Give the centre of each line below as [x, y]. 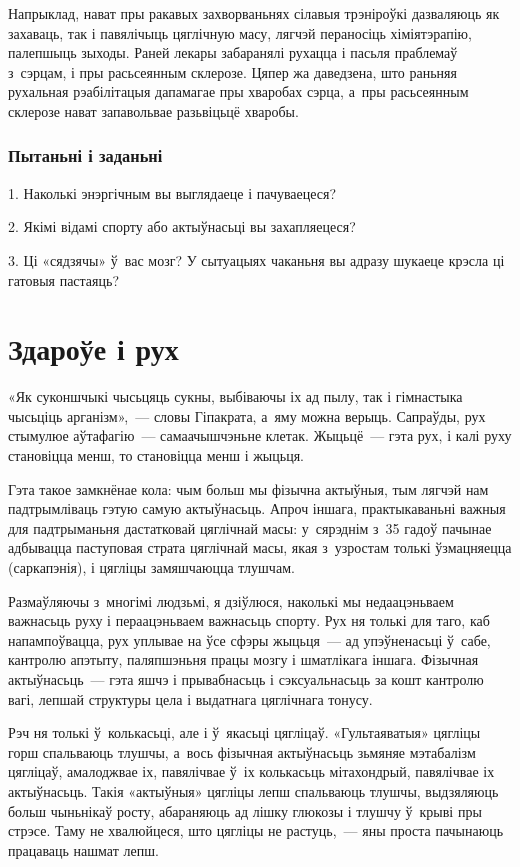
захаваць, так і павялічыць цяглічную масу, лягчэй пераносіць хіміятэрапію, [240, 32]
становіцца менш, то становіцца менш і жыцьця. [156, 455]
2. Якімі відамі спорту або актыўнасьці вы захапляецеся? [182, 226]
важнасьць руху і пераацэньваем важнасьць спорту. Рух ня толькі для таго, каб [249, 620]
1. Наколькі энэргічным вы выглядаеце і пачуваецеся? [172, 192]
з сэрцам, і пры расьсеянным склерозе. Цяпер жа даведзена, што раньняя [232, 71]
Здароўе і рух [93, 348]
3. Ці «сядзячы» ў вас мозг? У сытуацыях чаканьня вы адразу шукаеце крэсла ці [256, 259]
